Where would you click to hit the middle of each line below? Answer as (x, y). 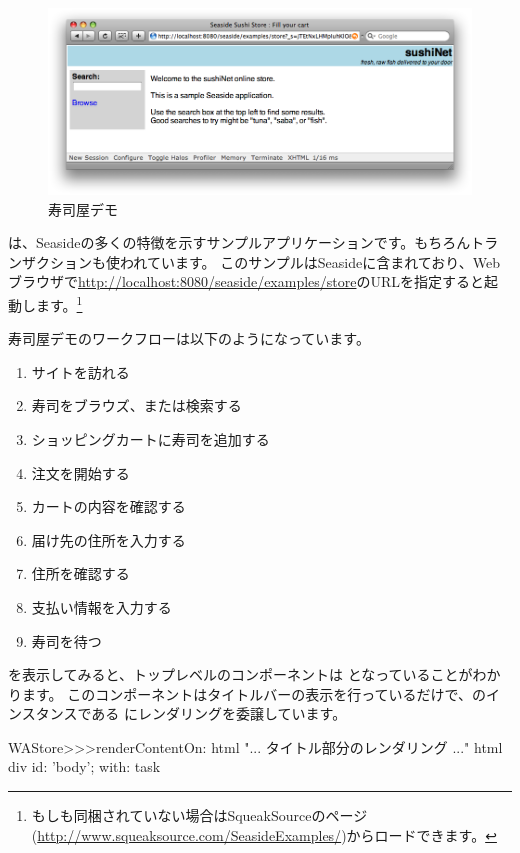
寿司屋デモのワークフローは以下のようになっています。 (189, 338)
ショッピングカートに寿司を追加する (150, 438)
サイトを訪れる (80, 371)
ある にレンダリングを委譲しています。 (219, 713)
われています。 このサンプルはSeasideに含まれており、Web (309, 261)
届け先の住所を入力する (108, 539)
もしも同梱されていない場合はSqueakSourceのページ (199, 815)
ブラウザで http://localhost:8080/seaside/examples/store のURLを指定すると (246, 281)
